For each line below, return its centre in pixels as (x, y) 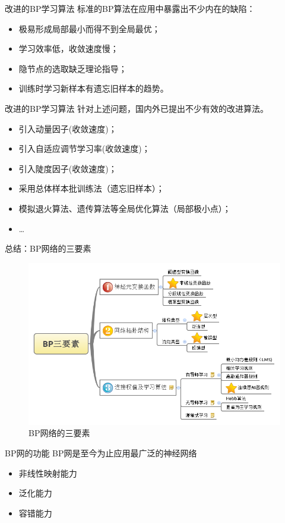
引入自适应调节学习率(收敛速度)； (84, 148)
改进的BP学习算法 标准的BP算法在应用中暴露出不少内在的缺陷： (130, 8)
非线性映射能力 (48, 473)
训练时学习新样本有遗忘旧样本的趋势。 (94, 88)
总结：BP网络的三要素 (48, 248)
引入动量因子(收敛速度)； (68, 128)
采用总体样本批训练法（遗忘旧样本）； (91, 188)
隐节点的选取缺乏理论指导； (73, 68)
